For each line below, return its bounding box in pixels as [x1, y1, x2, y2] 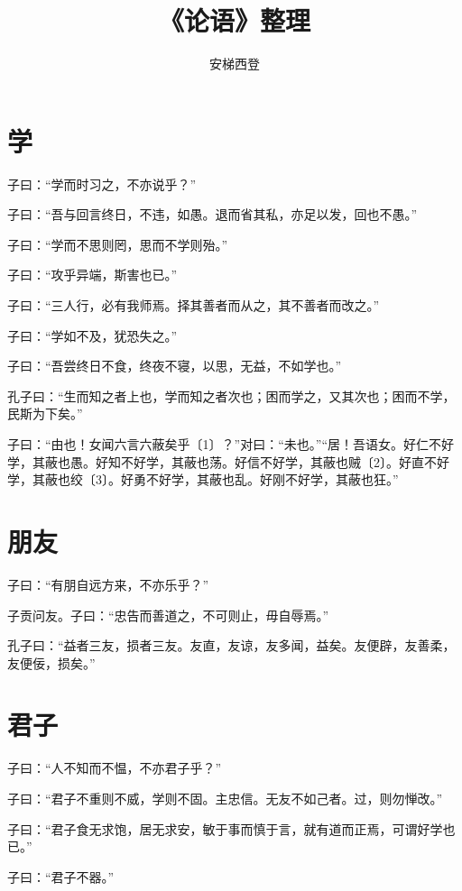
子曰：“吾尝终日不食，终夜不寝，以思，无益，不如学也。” [7, 356, 342, 375]
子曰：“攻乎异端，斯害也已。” [7, 265, 178, 284]
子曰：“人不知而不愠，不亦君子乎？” [7, 758, 222, 777]
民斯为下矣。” [7, 404, 83, 423]
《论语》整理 [158, 2, 310, 39]
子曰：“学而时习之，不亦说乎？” [7, 174, 197, 193]
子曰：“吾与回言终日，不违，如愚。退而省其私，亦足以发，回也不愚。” [7, 205, 418, 224]
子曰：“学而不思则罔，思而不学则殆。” [7, 234, 228, 253]
